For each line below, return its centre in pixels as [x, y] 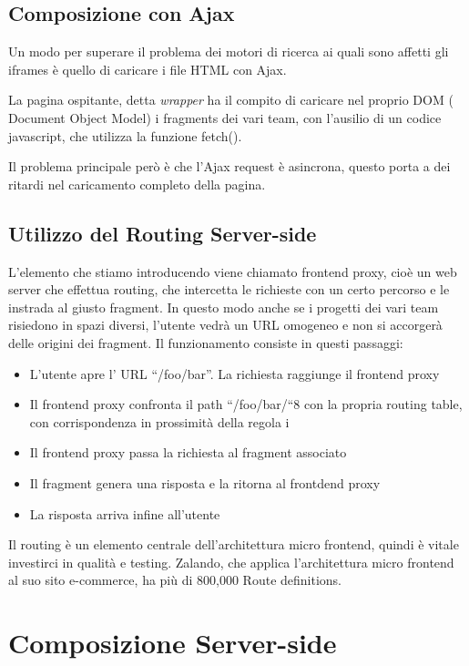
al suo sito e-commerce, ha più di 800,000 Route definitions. [175, 580]
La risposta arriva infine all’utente [125, 513]
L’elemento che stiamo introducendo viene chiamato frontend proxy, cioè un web [233, 271]
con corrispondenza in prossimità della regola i [159, 421]
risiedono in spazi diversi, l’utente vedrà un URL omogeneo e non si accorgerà [225, 325]
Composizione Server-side [173, 643]
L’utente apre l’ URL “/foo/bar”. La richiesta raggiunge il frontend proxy [234, 373]
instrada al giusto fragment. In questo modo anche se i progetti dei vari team [224, 307]
